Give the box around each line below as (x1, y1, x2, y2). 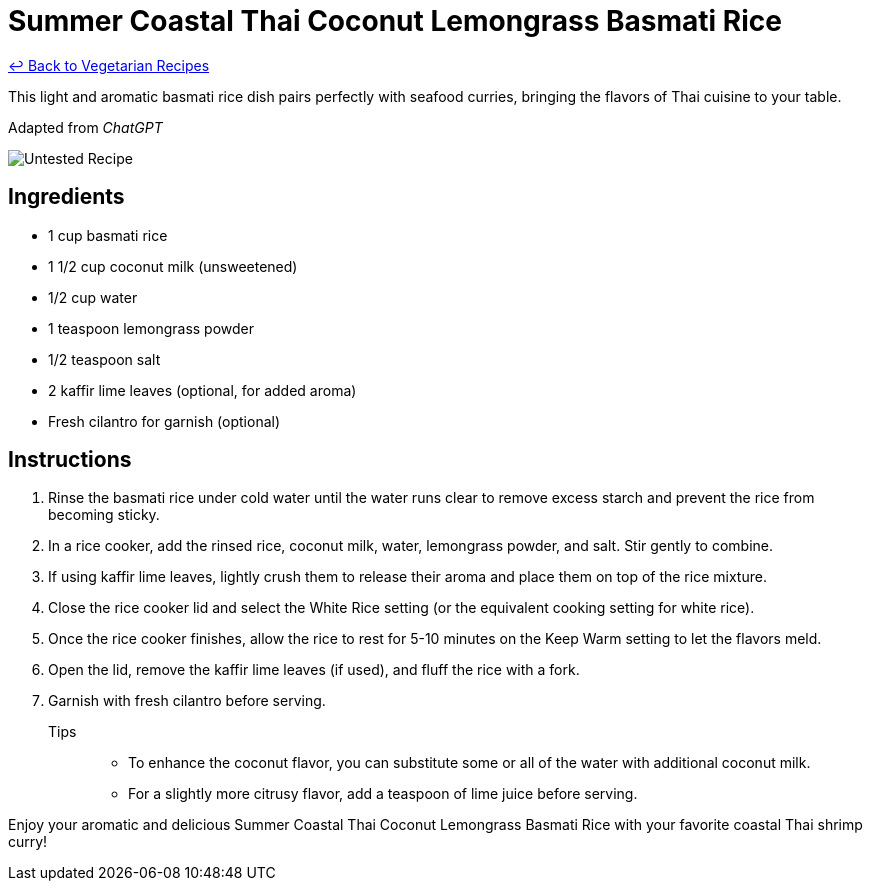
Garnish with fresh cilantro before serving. (48, 692, 326, 710)
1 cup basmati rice (48, 226, 168, 244)
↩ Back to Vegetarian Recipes (8, 56, 210, 74)
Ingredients (8, 184, 125, 210)
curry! (8, 833, 48, 851)
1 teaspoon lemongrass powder (48, 319, 255, 337)
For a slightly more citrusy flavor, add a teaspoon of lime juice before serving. (128, 785, 638, 803)
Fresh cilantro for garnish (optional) (48, 412, 281, 430)
